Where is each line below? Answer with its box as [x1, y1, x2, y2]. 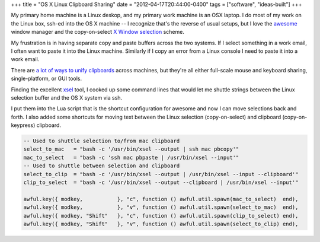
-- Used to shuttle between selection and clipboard [23, 163, 180, 169]
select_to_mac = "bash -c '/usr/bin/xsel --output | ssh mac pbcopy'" [23, 146, 239, 152]
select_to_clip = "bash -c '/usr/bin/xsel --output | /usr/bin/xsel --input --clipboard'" [23, 171, 299, 177]
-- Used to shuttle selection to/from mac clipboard [23, 138, 180, 145]
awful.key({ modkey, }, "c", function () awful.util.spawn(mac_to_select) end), [23, 196, 299, 202]
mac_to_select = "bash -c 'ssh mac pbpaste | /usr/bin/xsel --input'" [23, 154, 239, 161]
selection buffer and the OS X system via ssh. [11, 94, 123, 101]
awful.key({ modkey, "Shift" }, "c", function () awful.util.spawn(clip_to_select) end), [23, 212, 299, 219]
